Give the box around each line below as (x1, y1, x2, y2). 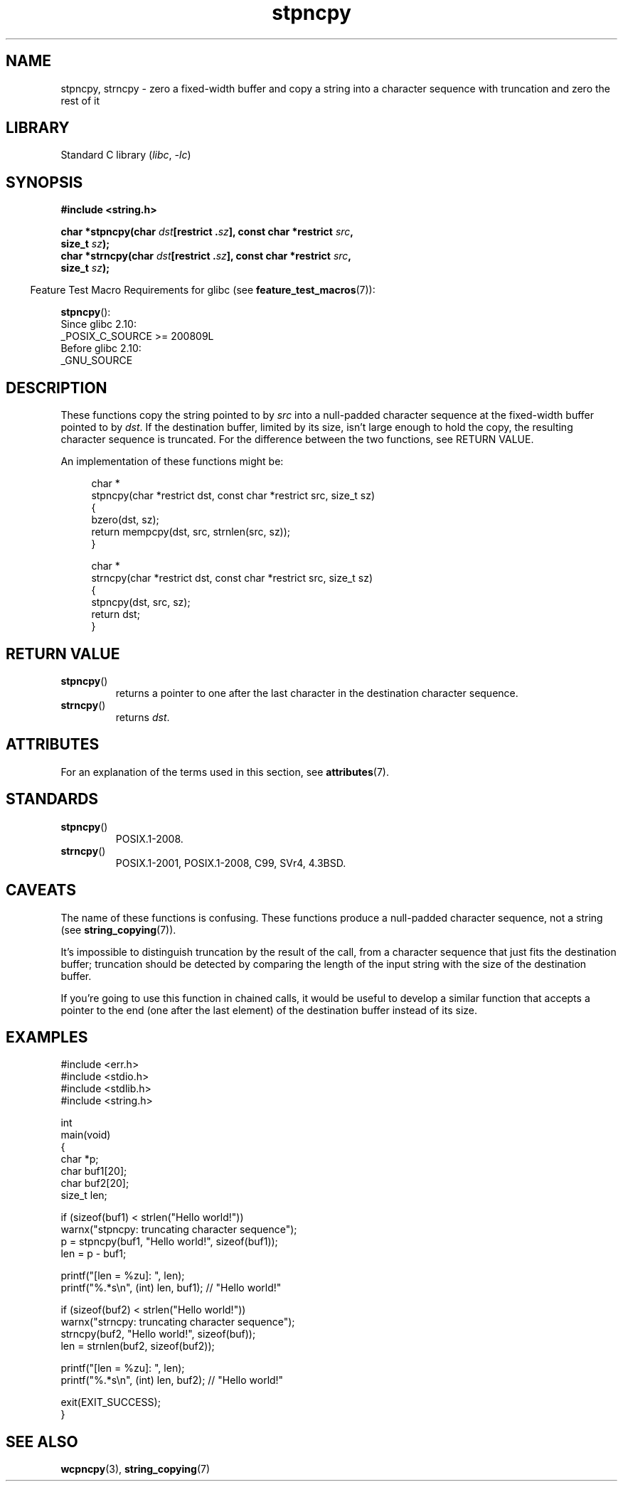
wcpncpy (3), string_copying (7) (60, 1463, 211, 1476)
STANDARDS (6, 790, 99, 809)
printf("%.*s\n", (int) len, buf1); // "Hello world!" (60, 1281, 282, 1294)
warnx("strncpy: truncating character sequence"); (60, 1316, 295, 1328)
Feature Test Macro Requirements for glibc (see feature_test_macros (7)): (30, 284, 376, 297)
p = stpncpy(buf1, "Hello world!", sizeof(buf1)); (60, 1235, 278, 1248)
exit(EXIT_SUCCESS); (60, 1396, 161, 1409)
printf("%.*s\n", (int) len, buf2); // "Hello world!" (60, 1374, 284, 1387)
